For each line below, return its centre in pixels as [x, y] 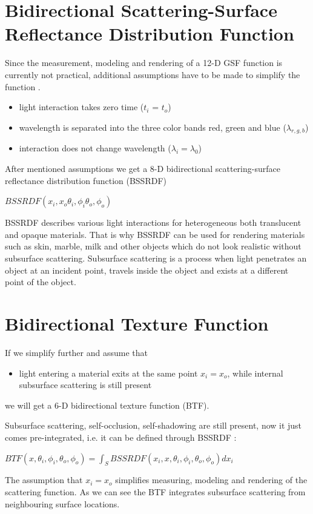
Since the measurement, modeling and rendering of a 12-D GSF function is [144, 63]
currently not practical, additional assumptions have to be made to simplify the [153, 74]
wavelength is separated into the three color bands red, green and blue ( [153, 127]
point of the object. [41, 282]
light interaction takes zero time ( [81, 107]
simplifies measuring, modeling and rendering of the [211, 480]
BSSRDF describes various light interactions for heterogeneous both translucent [153, 222]
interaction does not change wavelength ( [95, 148]
